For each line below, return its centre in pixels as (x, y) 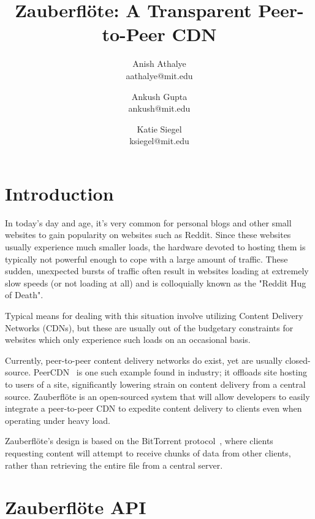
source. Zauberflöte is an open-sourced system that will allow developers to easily (157, 396)
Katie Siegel (159, 129)
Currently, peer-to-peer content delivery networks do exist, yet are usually (144, 360)
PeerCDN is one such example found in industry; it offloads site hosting (170, 372)
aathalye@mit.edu (159, 75)
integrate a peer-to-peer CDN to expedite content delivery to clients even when (154, 408)
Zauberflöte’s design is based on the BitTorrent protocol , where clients (139, 441)
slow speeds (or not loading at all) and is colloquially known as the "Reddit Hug (156, 283)
